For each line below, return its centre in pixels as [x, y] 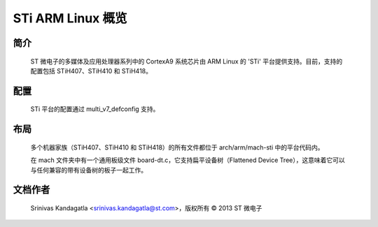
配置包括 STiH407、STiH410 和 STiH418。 [91, 71]
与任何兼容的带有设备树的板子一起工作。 [89, 170]
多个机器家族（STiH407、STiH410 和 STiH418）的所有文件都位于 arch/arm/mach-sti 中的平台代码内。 [177, 147]
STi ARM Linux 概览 [70, 18]
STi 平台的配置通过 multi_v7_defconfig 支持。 [95, 109]
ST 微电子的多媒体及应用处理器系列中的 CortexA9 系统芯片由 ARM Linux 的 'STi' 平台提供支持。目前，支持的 [187, 61]
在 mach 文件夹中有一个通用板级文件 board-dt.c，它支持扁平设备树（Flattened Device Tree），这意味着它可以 [188, 160]
